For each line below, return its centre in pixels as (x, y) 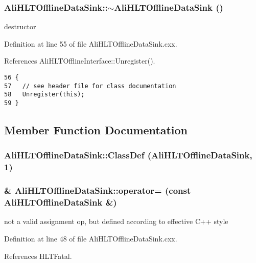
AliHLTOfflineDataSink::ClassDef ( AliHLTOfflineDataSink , (128, 155)
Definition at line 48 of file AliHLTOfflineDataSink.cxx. (91, 238)
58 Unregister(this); (44, 95)
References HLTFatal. (38, 256)
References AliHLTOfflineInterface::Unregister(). (80, 61)
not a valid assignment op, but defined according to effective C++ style (116, 221)
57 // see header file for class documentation (90, 86)
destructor (20, 26)
